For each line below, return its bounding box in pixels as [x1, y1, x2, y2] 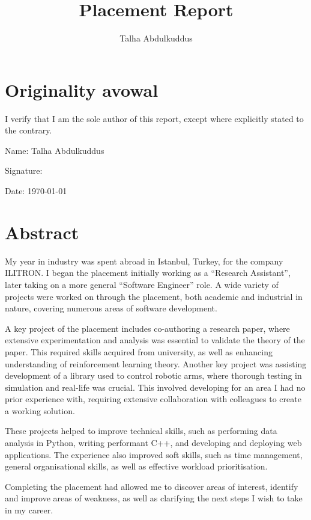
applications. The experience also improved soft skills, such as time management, [5, 448, 303, 460]
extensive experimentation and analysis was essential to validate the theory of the [5, 334, 305, 346]
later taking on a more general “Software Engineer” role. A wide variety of [5, 278, 279, 290]
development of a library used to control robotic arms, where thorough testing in [5, 369, 302, 382]
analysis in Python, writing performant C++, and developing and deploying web [5, 436, 302, 449]
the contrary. [5, 124, 52, 136]
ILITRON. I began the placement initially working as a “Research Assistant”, [5, 266, 291, 279]
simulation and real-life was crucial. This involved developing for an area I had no [5, 381, 306, 393]
